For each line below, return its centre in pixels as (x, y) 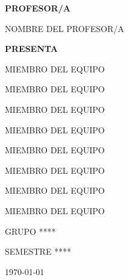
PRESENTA (31, 49)
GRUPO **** (30, 231)
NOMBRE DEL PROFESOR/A (64, 28)
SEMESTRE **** (38, 251)
